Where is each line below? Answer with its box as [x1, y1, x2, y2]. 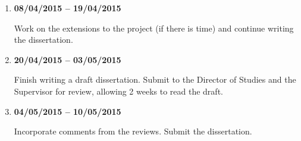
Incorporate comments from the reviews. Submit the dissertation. [14, 125, 252, 137]
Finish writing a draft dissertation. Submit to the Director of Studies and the [14, 73, 296, 86]
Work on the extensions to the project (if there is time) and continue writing [14, 21, 294, 34]
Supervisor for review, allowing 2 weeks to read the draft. [14, 84, 223, 97]
